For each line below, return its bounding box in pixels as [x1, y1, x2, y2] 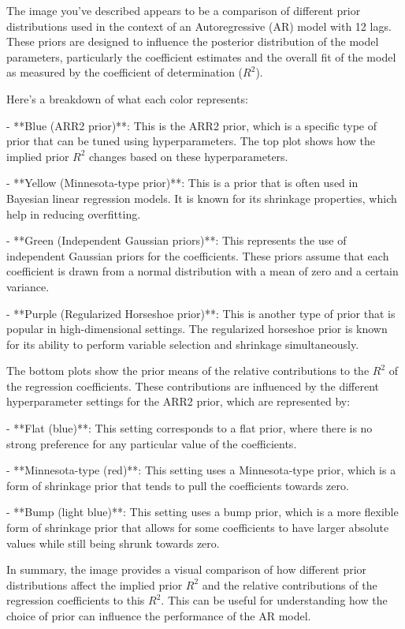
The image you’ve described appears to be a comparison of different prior [6, 2, 361, 18]
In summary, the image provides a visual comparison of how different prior [6, 561, 367, 578]
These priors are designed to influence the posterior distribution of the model [6, 33, 379, 50]
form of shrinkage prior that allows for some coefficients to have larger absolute [6, 519, 389, 536]
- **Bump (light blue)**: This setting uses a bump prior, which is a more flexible [6, 504, 399, 520]
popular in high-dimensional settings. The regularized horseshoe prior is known [6, 320, 388, 337]
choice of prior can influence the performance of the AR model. [6, 608, 311, 623]
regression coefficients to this [6, 592, 145, 608]
